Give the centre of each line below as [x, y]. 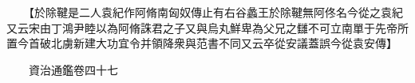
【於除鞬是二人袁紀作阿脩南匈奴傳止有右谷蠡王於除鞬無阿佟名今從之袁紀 [215, 12]
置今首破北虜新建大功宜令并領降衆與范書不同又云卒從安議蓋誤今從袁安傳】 [202, 43]
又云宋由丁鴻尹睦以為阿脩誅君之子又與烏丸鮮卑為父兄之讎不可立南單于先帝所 [207, 27]
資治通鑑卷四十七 [73, 69]
